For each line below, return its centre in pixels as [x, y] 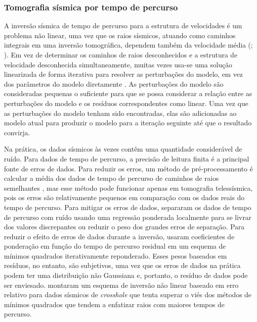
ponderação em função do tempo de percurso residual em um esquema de [115, 246]
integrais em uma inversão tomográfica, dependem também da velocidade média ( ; [128, 45]
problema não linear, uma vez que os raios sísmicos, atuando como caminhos [120, 35]
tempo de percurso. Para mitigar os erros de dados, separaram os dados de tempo [128, 207]
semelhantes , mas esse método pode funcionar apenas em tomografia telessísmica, [128, 188]
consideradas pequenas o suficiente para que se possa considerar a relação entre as [128, 93]
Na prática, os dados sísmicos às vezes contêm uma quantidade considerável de [123, 149]
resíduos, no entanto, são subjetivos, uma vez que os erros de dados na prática [122, 265]
